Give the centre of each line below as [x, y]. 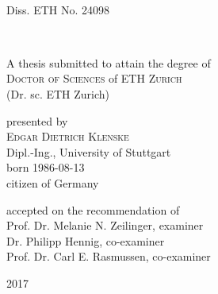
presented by [37, 120]
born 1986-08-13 [46, 167]
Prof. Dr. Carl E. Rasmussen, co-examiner [109, 256]
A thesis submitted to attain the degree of [109, 62]
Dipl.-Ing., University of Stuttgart [89, 151]
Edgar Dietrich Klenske [68, 136]
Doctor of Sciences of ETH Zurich [94, 78]
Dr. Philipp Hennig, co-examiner [86, 240]
